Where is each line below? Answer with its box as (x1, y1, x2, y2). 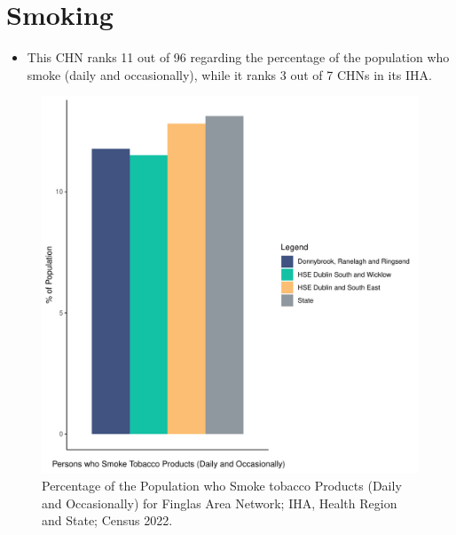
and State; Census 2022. (42, 511, 173, 530)
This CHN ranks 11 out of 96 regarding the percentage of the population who (27, 48, 450, 67)
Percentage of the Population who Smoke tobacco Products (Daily (42, 475, 402, 494)
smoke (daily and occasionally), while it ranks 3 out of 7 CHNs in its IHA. (27, 65, 432, 84)
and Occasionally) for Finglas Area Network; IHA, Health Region (42, 493, 397, 512)
